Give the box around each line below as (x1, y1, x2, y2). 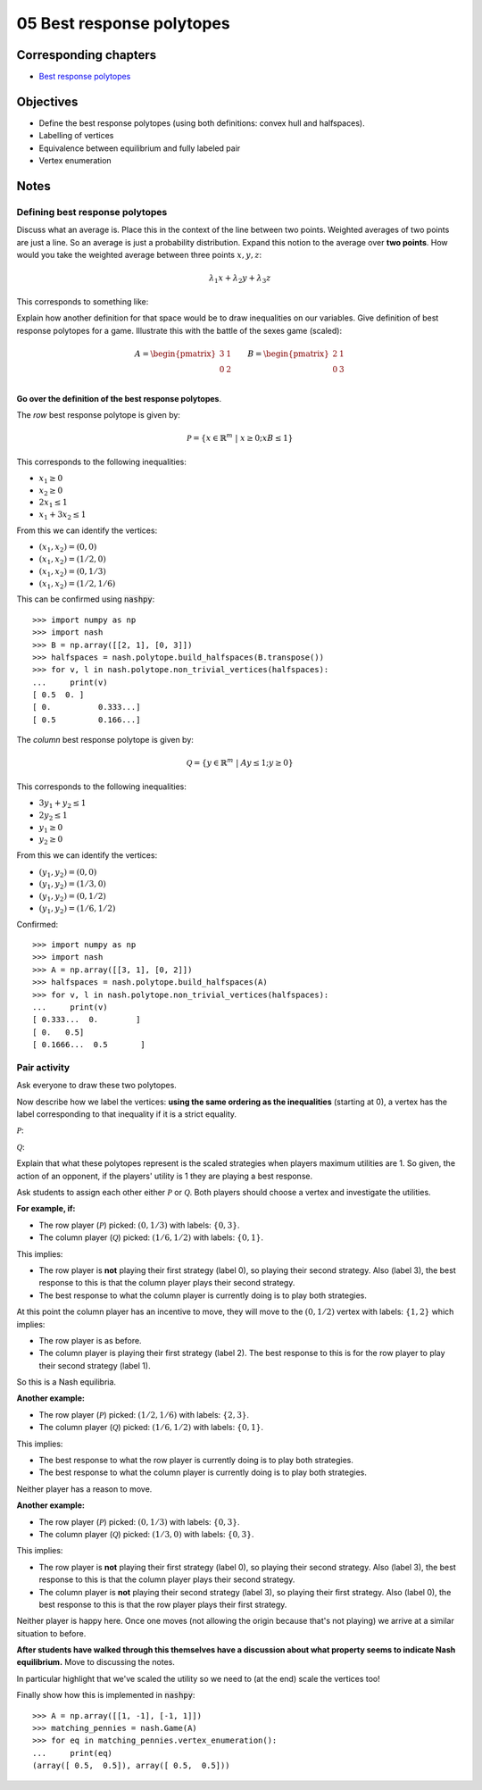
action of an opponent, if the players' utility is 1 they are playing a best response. (16, 1170, 312, 1181)
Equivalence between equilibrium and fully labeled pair (38, 143, 241, 154)
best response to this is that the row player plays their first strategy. (38, 1599, 287, 1610)
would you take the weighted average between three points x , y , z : (16, 250, 262, 261)
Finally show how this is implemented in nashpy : (16, 1690, 195, 1701)
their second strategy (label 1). (38, 1360, 151, 1370)
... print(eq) (32, 1748, 113, 1758)
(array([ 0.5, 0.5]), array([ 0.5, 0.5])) (32, 1761, 231, 1771)
